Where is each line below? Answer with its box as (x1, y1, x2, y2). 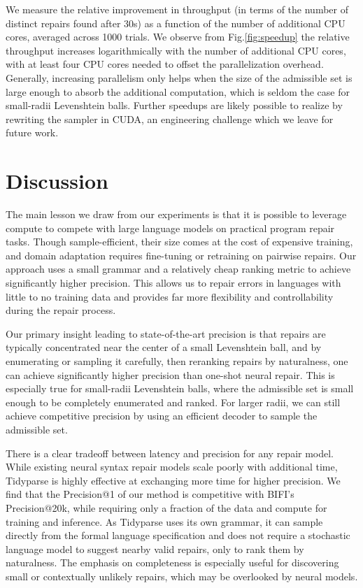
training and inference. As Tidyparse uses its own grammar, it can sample (6, 514, 323, 529)
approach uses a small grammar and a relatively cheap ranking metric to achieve (6, 261, 351, 276)
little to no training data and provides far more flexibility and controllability (6, 289, 334, 303)
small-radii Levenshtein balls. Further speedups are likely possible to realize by (6, 98, 343, 113)
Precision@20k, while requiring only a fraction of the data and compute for (6, 500, 327, 515)
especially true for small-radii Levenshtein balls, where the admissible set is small (6, 381, 354, 396)
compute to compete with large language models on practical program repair (6, 220, 335, 235)
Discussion (6, 166, 108, 195)
